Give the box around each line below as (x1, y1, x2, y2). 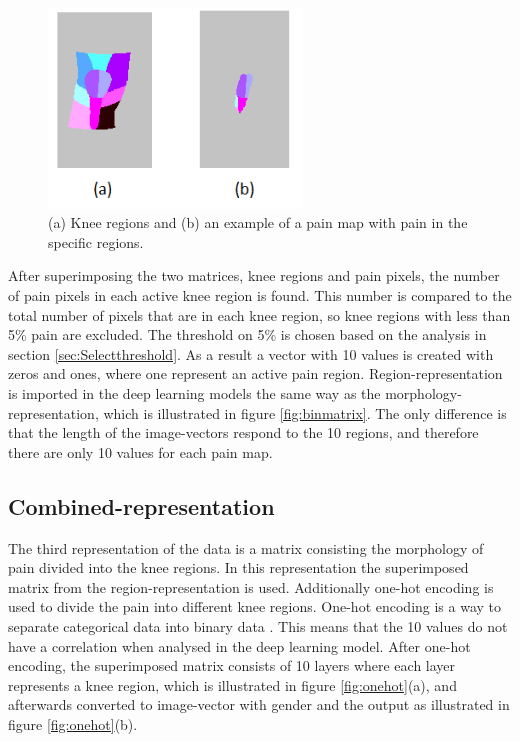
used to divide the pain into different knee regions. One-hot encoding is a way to (8, 596, 502, 617)
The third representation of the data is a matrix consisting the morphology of (8, 537, 484, 558)
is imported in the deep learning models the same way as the (8, 382, 381, 403)
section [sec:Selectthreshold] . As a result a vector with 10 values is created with (8, 343, 494, 364)
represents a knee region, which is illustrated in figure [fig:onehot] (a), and (8, 674, 457, 695)
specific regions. (48, 231, 144, 252)
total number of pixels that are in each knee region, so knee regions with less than (8, 304, 511, 325)
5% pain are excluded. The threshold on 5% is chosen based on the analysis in (8, 324, 487, 345)
